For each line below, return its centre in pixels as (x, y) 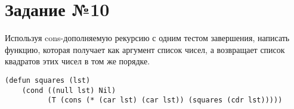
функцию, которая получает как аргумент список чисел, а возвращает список (145, 49)
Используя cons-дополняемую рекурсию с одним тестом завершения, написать (147, 38)
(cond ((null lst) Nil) (69, 90)
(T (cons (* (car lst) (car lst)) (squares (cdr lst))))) (165, 100)
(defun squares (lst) (48, 80)
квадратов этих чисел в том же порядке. (78, 61)
